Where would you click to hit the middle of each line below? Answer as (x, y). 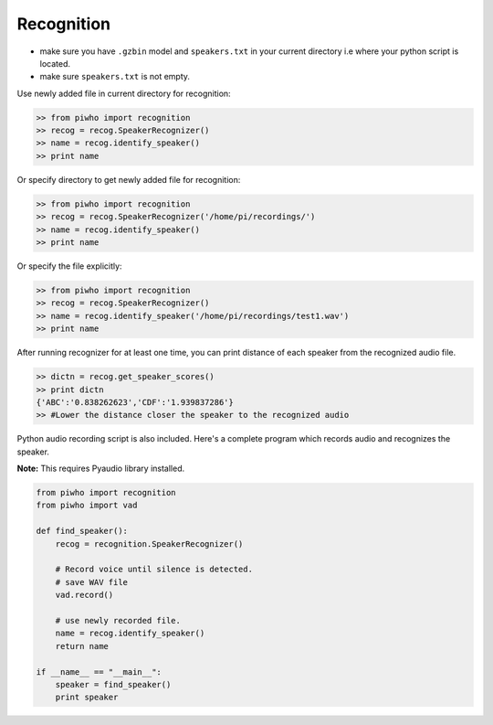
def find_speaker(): (82, 531)
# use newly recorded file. (118, 620)
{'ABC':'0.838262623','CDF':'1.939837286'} (135, 402)
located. (55, 63)
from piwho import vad (87, 506)
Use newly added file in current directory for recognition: (124, 93)
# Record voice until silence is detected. (154, 570)
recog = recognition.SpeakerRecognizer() (149, 544)
